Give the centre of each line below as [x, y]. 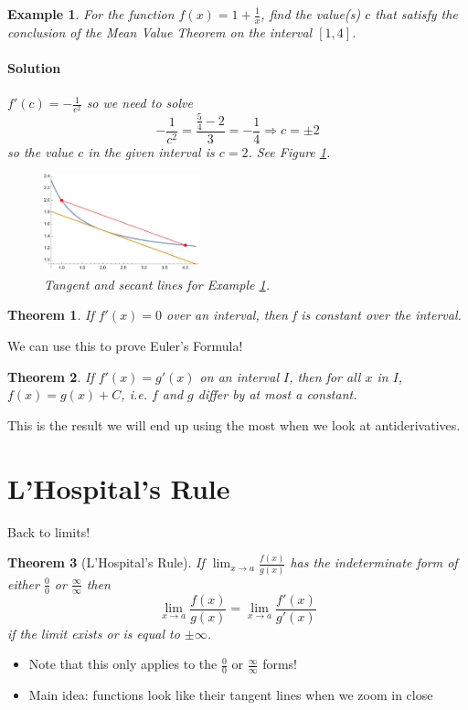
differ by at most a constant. [277, 394]
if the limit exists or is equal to [94, 633]
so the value [41, 151]
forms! [280, 664]
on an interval [239, 376]
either [23, 583]
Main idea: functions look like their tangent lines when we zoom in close [231, 695]
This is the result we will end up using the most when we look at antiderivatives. [234, 424]
